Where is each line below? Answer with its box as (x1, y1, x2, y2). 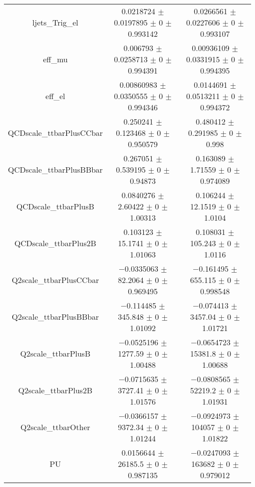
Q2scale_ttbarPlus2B (18, 384, 93, 396)
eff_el (45, 90, 65, 102)
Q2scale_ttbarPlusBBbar (12, 311, 99, 322)
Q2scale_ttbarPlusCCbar (11, 274, 99, 285)
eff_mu (43, 53, 68, 65)
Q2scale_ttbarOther (20, 421, 90, 433)
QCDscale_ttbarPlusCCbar (8, 127, 103, 138)
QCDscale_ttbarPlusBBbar (8, 164, 103, 175)
